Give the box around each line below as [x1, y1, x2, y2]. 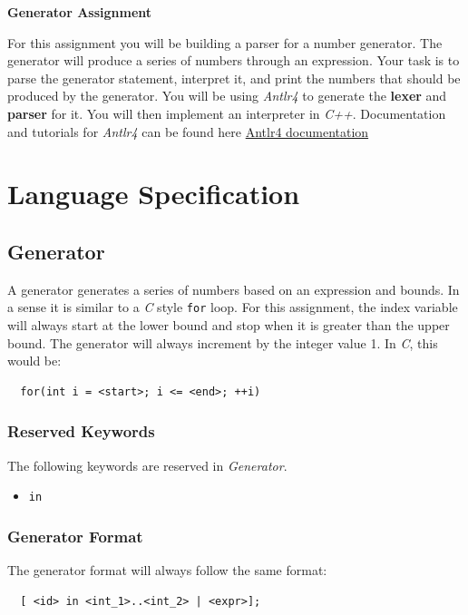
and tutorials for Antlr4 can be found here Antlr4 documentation [7, 122, 369, 141]
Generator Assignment [7, 3, 152, 21]
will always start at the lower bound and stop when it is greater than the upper [7, 315, 450, 334]
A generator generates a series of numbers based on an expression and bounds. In [7, 279, 460, 298]
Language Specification [7, 175, 300, 212]
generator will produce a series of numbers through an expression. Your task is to [7, 51, 460, 70]
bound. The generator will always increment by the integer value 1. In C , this [7, 333, 438, 352]
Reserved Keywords [7, 420, 155, 443]
